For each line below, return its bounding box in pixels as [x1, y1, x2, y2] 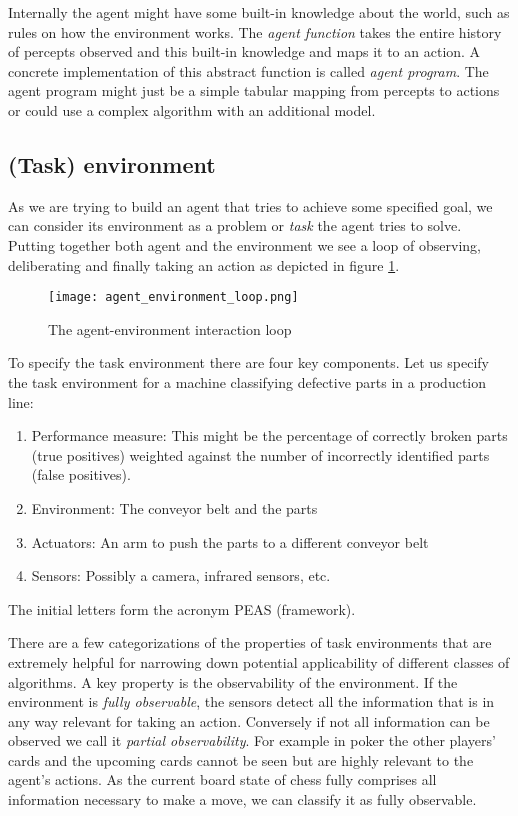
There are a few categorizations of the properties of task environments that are [8, 632, 492, 653]
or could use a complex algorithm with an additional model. [8, 99, 376, 120]
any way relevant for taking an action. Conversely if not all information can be [8, 710, 490, 731]
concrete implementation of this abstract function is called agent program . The [8, 60, 489, 81]
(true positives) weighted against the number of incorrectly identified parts [31, 444, 490, 465]
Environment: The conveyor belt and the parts [31, 497, 318, 518]
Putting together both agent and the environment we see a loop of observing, [8, 234, 481, 255]
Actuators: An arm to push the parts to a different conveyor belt [31, 531, 429, 552]
